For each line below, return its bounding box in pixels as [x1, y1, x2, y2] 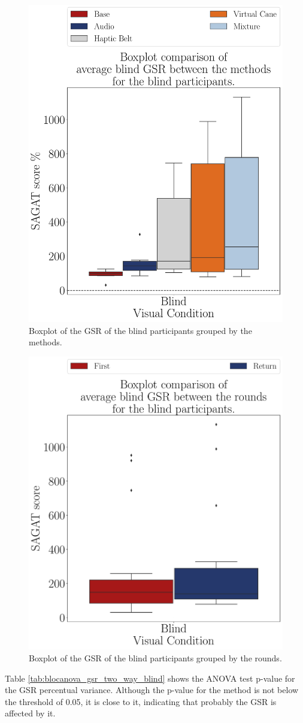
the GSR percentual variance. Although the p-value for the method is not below [5, 683, 299, 696]
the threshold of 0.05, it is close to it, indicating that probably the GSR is [5, 695, 277, 707]
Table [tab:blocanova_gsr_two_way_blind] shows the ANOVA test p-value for [5, 672, 295, 684]
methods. [29, 336, 62, 348]
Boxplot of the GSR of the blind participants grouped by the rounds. [29, 651, 282, 664]
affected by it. [5, 707, 56, 719]
